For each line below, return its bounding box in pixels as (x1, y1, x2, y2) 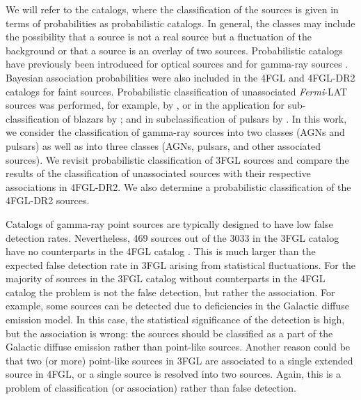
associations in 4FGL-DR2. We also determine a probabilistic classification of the (6, 179, 351, 194)
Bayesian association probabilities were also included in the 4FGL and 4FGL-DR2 (6, 70, 355, 84)
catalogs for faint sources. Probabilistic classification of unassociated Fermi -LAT (6, 84, 348, 98)
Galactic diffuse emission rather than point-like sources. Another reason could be (6, 339, 351, 354)
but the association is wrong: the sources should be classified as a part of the (6, 325, 333, 340)
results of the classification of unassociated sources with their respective (6, 166, 311, 180)
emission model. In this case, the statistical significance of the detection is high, (6, 312, 345, 327)
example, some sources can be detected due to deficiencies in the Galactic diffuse (6, 298, 349, 313)
